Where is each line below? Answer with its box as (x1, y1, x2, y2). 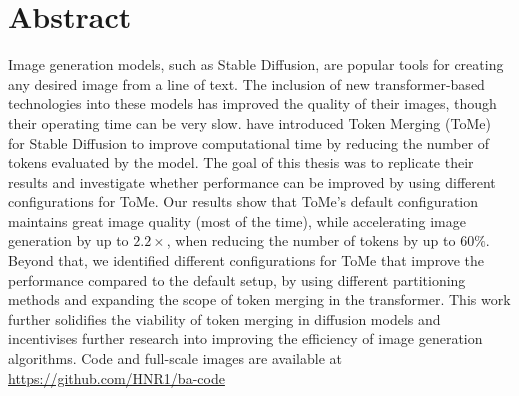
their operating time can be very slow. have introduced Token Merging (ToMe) (8, 112, 491, 133)
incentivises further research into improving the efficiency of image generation (8, 328, 483, 349)
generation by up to (8, 230, 129, 251)
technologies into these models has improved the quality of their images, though (8, 93, 497, 114)
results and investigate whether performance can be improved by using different (8, 171, 496, 192)
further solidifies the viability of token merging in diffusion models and (8, 308, 441, 329)
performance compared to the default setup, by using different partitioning (8, 269, 466, 290)
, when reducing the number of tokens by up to (166, 230, 456, 251)
